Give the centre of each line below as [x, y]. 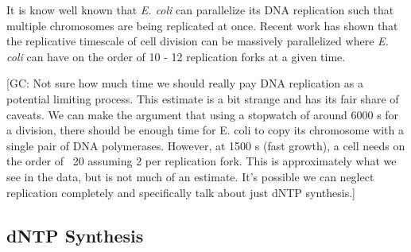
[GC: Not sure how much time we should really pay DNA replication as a [185, 83]
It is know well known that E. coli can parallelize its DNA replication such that [200, 10]
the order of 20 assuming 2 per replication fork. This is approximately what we [202, 161]
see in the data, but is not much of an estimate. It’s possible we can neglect [190, 176]
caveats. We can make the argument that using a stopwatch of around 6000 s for [203, 114]
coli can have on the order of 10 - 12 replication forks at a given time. [176, 56]
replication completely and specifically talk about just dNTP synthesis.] [181, 192]
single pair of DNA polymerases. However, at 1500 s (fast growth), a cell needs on [206, 145]
